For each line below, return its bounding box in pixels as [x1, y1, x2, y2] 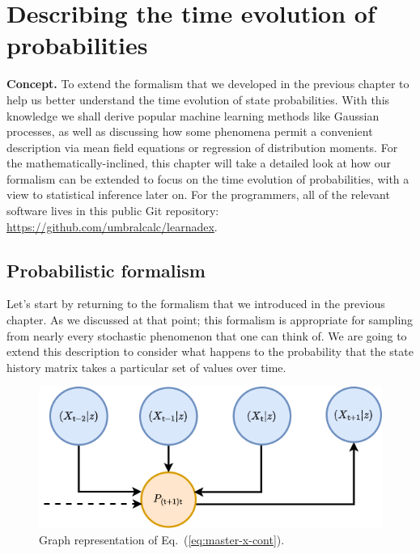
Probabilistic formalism [6, 257, 206, 282]
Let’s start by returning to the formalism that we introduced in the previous [6, 295, 385, 312]
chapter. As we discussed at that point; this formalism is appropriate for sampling [6, 311, 414, 328]
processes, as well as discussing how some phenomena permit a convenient [6, 123, 373, 140]
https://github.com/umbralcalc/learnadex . [6, 218, 218, 235]
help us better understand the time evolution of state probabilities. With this [6, 91, 390, 108]
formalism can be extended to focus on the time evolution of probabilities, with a [6, 170, 409, 187]
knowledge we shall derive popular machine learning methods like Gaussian [6, 107, 380, 124]
